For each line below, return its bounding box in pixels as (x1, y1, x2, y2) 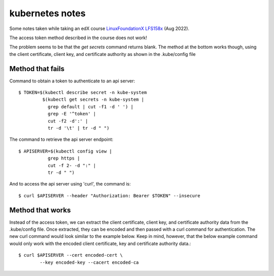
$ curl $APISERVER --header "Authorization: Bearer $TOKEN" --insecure (18, 193, 200, 198)
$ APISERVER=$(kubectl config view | (18, 148, 113, 154)
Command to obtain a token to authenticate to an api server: (9, 78, 135, 84)
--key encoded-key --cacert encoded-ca (40, 259, 139, 265)
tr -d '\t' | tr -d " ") (47, 125, 110, 131)
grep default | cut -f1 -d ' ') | (47, 104, 134, 109)
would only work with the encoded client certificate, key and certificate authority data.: (9, 240, 191, 247)
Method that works (9, 206, 71, 214)
